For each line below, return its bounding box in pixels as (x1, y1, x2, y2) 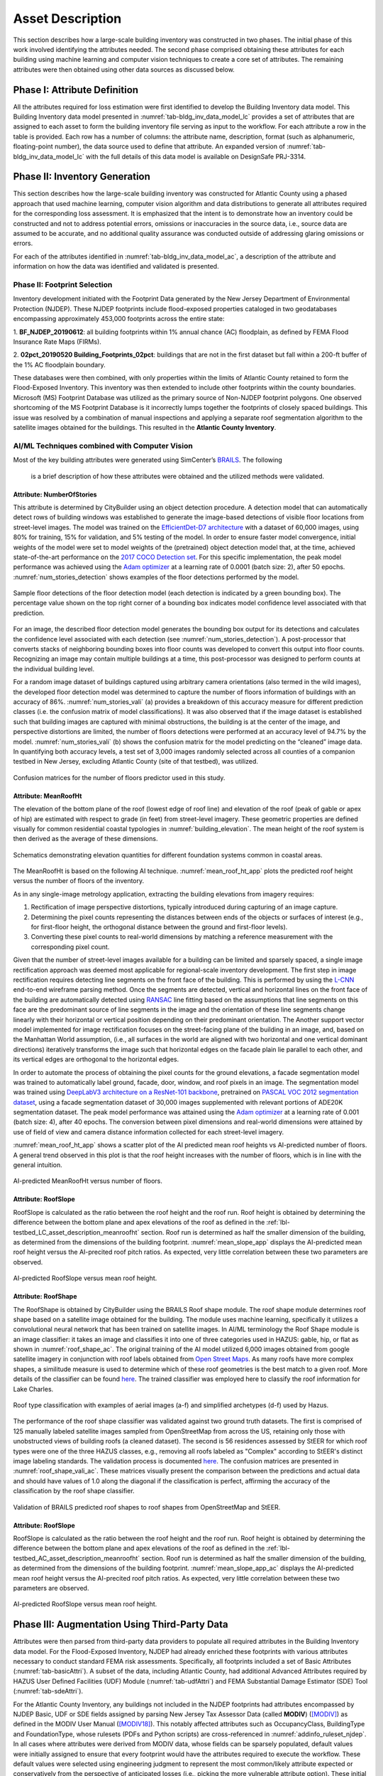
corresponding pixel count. (30, 942, 110, 951)
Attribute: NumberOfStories (13, 490, 97, 499)
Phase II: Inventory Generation (13, 170, 150, 183)
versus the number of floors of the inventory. (13, 877, 145, 885)
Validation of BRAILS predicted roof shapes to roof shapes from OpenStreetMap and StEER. (13, 1502, 281, 1511)
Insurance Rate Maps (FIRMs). (13, 337, 102, 346)
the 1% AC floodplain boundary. (13, 360, 106, 369)
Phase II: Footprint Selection (13, 279, 113, 289)
